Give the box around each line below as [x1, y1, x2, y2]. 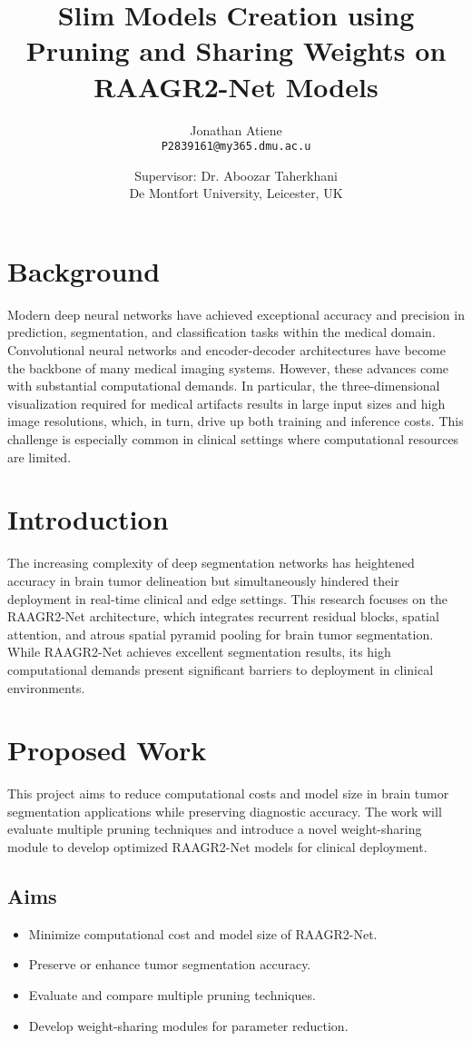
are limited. [7, 447, 72, 466]
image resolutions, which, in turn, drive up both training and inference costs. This [7, 411, 464, 431]
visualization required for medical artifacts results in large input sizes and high [7, 393, 446, 412]
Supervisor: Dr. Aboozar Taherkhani [134, 165, 338, 184]
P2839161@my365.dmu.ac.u [161, 140, 311, 154]
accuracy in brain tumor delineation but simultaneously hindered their [7, 570, 399, 590]
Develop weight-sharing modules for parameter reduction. [28, 1016, 349, 1035]
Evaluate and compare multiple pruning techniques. [28, 985, 316, 1004]
